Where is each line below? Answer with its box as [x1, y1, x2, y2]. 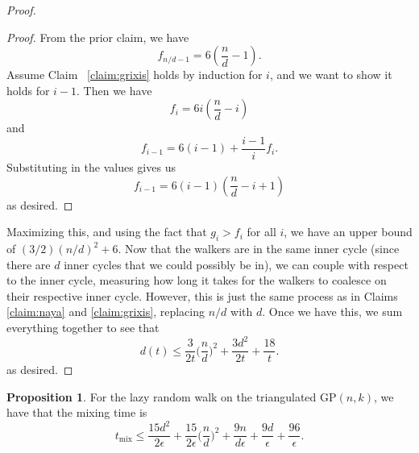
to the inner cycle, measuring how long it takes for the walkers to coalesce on [6, 272, 387, 289]
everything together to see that [6, 318, 160, 335]
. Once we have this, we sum [262, 303, 403, 320]
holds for [6, 81, 50, 98]
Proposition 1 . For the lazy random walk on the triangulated [6, 388, 317, 405]
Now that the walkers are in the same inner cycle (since [124, 240, 400, 257]
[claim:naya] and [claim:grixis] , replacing [6, 303, 205, 320]
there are [6, 256, 51, 272]
